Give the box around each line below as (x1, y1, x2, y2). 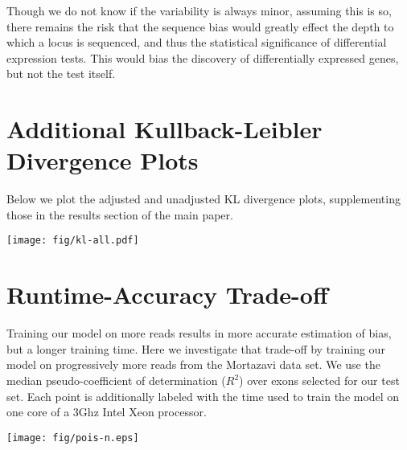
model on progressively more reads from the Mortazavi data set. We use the (6, 356, 380, 373)
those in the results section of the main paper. (6, 206, 233, 223)
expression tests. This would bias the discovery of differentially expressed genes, (6, 49, 399, 66)
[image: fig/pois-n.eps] (6, 432, 139, 444)
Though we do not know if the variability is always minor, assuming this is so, (6, 2, 392, 18)
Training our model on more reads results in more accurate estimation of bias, (6, 325, 392, 342)
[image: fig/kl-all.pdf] (6, 235, 139, 247)
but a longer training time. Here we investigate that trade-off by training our (6, 340, 385, 357)
